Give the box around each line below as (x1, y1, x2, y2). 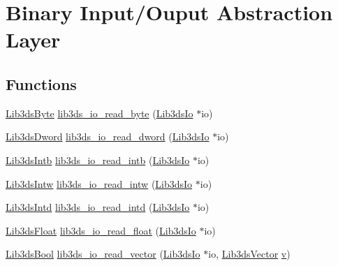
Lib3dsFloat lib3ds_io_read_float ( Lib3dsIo (6, 223, 196, 237)
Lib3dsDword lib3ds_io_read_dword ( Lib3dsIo (6, 129, 210, 144)
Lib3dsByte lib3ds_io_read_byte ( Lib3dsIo (6, 105, 193, 120)
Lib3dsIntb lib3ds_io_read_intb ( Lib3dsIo (6, 152, 190, 167)
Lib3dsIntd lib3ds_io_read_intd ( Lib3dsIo (6, 200, 190, 214)
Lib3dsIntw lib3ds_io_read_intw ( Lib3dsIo (6, 176, 193, 191)
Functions (6, 73, 77, 94)
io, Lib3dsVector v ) (208, 246, 291, 261)
